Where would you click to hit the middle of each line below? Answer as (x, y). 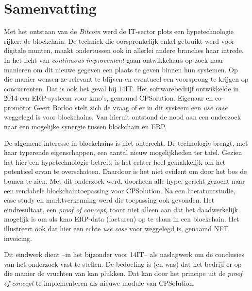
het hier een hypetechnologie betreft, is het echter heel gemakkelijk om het (115, 162)
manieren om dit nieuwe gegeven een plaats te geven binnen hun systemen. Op (121, 69)
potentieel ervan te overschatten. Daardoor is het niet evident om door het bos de (126, 171)
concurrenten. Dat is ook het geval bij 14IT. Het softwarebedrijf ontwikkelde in (121, 88)
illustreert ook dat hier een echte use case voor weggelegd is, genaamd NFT (116, 228)
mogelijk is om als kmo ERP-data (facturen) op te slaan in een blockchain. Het (122, 219)
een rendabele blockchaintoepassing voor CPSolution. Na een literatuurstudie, (120, 190)
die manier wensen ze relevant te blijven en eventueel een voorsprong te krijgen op (126, 79)
